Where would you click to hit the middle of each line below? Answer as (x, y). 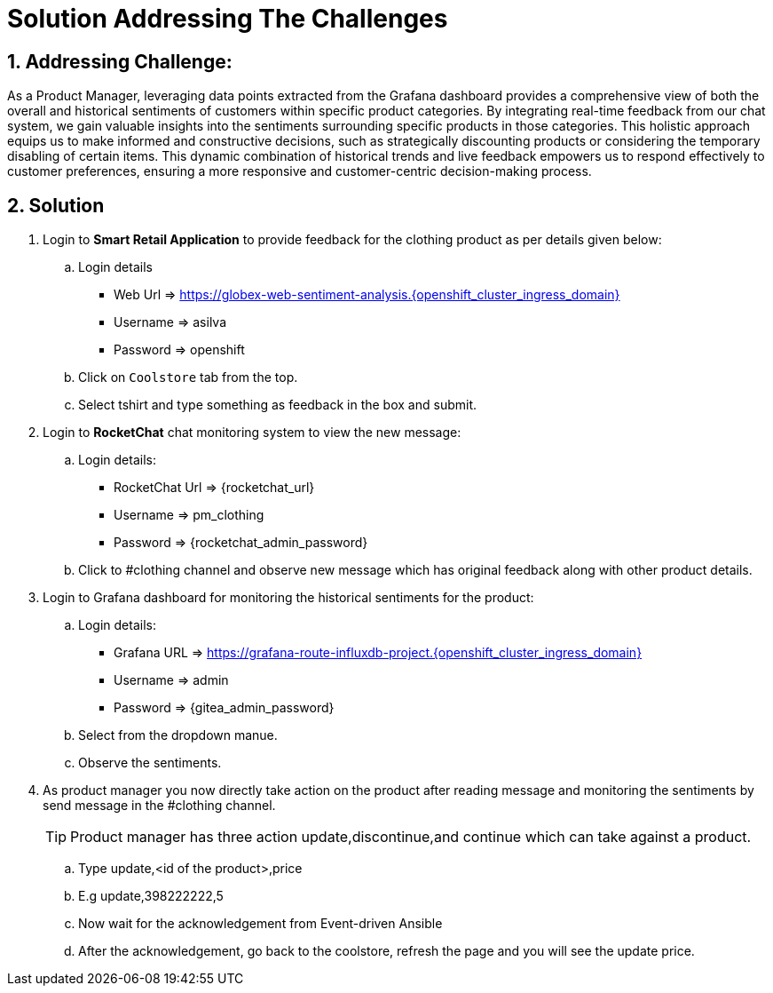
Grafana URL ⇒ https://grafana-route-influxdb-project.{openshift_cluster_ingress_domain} (378, 653)
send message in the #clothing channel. (159, 806)
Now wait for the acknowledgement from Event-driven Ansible (260, 924)
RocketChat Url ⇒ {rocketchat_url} (214, 488)
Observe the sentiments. (150, 763)
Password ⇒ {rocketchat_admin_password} (241, 543)
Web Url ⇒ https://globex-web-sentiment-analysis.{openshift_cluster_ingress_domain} (367, 295)
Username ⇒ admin (171, 680)
